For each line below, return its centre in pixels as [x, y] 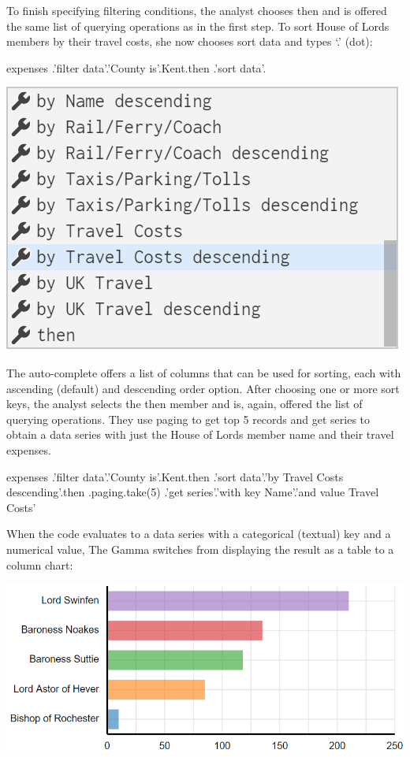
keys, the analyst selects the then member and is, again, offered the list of [184, 404]
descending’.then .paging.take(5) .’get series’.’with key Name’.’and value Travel [193, 492]
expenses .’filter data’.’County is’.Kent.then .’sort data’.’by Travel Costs [175, 476]
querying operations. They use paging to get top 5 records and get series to [188, 419]
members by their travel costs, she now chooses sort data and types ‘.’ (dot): [190, 41]
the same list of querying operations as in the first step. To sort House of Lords [198, 26]
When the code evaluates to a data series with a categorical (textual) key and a [199, 534]
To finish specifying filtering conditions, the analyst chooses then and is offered [197, 10]
